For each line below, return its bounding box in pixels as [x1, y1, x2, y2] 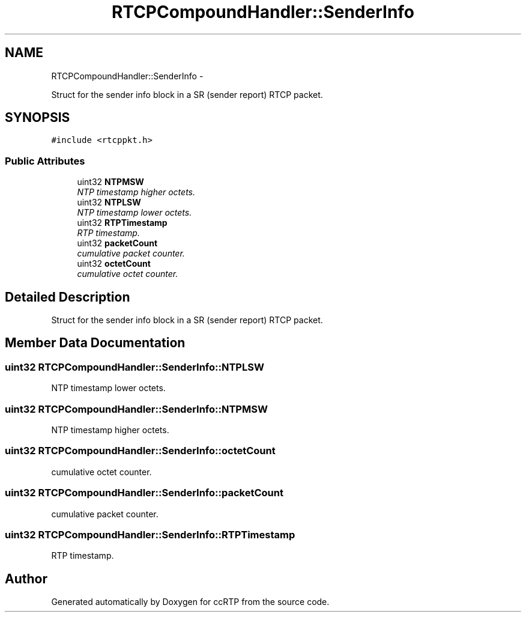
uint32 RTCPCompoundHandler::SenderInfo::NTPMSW [5, 403, 268, 415]
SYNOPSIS [5, 110, 70, 126]
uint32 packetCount [77, 238, 158, 249]
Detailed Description [5, 289, 130, 305]
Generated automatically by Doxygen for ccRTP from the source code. [51, 597, 330, 607]
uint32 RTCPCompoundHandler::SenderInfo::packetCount [5, 487, 283, 499]
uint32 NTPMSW [77, 177, 144, 187]
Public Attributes [5, 154, 85, 167]
